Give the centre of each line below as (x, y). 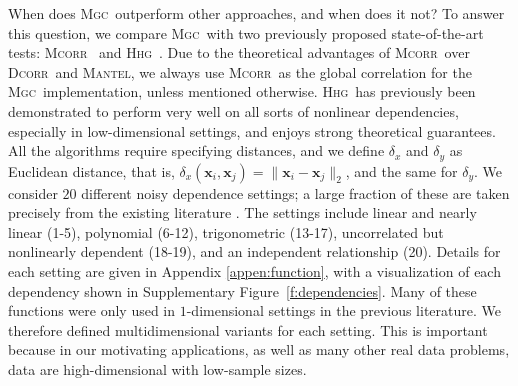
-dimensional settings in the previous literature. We (343, 310)
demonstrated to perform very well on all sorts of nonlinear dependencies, (233, 110)
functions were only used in (92, 310)
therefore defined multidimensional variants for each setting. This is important (248, 329)
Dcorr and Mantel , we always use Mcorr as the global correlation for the (240, 71)
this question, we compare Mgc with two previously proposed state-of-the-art (246, 32)
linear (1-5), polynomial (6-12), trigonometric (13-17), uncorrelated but (226, 231)
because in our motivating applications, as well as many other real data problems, (259, 349)
